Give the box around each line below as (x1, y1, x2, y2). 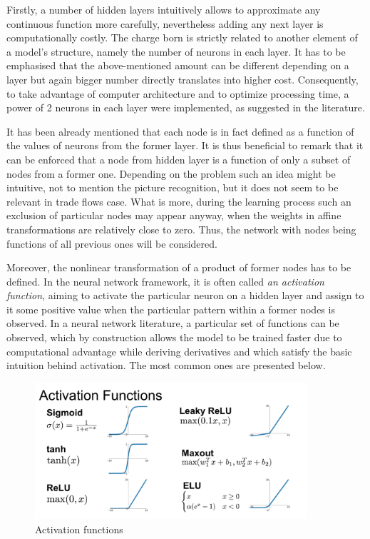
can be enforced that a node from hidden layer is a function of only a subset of (6, 151, 351, 166)
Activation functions (35, 521, 123, 536)
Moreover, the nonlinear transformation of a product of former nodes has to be (6, 260, 351, 275)
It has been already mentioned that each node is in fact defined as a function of (6, 124, 354, 138)
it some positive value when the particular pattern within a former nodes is (6, 301, 335, 316)
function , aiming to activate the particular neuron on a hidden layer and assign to (6, 288, 364, 303)
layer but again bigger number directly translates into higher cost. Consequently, (6, 71, 359, 86)
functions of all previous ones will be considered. (6, 236, 217, 251)
